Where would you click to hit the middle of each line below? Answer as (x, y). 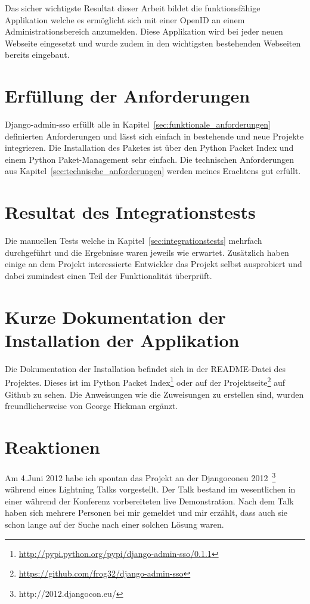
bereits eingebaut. (37, 55)
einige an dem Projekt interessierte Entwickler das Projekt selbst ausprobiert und (154, 264)
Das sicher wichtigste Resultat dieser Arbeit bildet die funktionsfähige (133, 8)
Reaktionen (52, 447)
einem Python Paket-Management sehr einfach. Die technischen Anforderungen (150, 159)
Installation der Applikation (122, 340)
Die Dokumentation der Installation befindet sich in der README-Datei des (145, 368)
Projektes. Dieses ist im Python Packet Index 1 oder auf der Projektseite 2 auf (145, 382)
